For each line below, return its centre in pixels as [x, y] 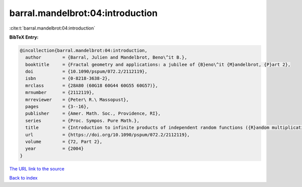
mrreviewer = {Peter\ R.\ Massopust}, [77, 100]
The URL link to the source [37, 168]
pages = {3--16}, [57, 107]
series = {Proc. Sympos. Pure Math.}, [82, 121]
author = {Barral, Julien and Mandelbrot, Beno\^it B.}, [106, 57]
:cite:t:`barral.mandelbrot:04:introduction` [52, 28]
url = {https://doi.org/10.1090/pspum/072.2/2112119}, [108, 135]
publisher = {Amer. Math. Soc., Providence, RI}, [93, 114]
